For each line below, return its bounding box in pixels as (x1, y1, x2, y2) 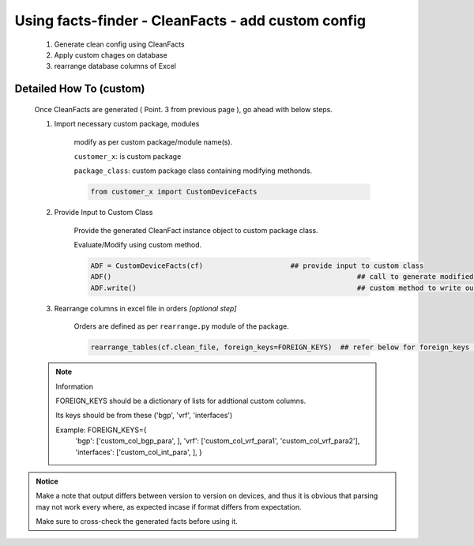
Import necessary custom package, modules (54, 119, 200, 129)
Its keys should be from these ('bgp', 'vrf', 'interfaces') (55, 411, 233, 420)
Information (55, 382, 94, 391)
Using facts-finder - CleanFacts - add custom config (14, 12, 367, 29)
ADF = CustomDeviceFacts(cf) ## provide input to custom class (90, 262, 424, 270)
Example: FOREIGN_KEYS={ (55, 425, 147, 435)
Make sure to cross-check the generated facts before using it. (36, 517, 239, 526)
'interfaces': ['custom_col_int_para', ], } (75, 447, 203, 457)
